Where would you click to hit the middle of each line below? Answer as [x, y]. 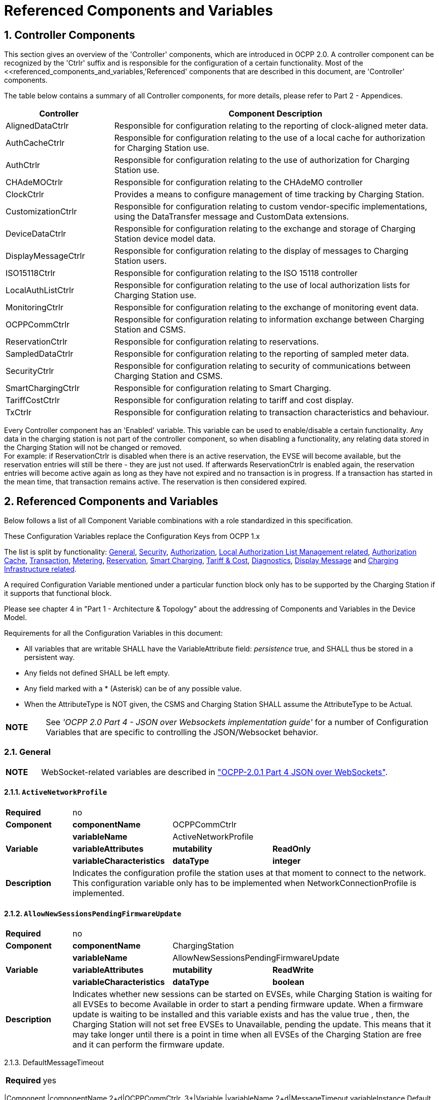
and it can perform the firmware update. [148, 1045]
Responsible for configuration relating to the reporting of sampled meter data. [262, 354]
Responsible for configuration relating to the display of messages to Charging [261, 251]
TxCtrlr [19, 412]
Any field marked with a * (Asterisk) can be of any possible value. [133, 689]
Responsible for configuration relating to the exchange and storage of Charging [265, 229]
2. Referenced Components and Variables [111, 501]
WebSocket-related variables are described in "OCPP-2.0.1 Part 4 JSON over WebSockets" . [214, 772]
